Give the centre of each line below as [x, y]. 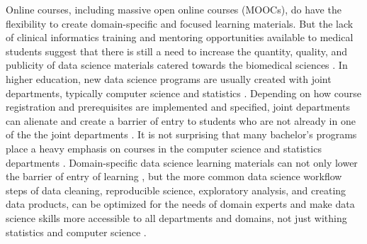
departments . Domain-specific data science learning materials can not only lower [182, 162]
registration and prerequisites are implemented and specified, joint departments [178, 107]
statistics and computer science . [76, 232]
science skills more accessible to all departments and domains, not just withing [176, 217]
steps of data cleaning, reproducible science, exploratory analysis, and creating [176, 190]
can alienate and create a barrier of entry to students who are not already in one [181, 120]
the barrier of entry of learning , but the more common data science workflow [174, 176]
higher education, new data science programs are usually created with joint [169, 78]
